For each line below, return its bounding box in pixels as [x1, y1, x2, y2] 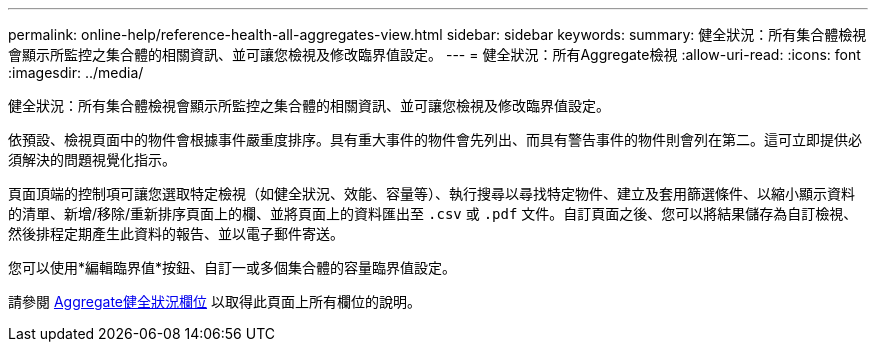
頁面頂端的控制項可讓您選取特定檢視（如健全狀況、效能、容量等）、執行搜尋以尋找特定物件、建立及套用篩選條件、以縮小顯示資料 [8, 185, 855, 202]
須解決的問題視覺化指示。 [8, 151, 176, 168]
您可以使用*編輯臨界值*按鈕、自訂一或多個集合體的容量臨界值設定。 [8, 259, 457, 276]
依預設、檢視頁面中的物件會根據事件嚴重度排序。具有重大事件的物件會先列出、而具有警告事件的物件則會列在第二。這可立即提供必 [8, 131, 862, 148]
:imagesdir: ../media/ [8, 64, 144, 81]
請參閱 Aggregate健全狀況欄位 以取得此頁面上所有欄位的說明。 [8, 293, 421, 310]
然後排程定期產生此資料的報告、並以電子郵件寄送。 [8, 225, 344, 242]
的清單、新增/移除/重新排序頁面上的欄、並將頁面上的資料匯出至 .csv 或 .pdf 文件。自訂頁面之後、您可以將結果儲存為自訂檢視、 [8, 205, 858, 222]
